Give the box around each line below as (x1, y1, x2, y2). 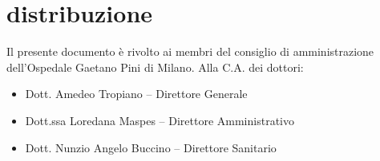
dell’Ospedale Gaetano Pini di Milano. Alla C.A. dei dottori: (6, 58, 304, 75)
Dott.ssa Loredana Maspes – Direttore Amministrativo (25, 112, 294, 128)
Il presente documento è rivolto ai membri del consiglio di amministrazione (6, 43, 374, 60)
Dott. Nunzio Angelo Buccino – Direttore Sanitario (25, 139, 277, 155)
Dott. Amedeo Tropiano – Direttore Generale (25, 85, 248, 102)
